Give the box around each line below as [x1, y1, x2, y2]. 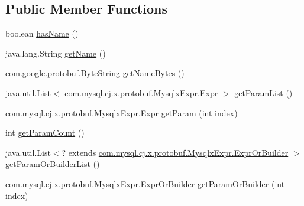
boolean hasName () [5, 27, 79, 40]
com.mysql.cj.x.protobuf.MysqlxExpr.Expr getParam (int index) [5, 106, 238, 119]
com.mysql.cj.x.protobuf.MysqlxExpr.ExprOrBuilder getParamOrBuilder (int [5, 177, 285, 189]
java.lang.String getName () [5, 47, 106, 59]
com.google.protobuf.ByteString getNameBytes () [5, 67, 185, 79]
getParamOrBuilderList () [5, 158, 100, 170]
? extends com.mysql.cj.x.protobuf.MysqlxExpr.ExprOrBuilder [62, 146, 289, 158]
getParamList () [234, 86, 293, 99]
